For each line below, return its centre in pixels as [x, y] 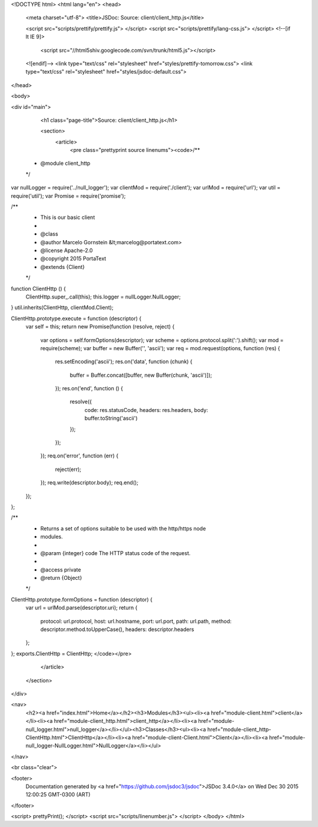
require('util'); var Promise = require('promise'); [68, 196]
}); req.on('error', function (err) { [79, 456]
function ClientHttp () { [38, 288]
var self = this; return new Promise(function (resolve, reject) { [100, 327]
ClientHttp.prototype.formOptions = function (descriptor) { [82, 599]
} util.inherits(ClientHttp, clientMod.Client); [62, 308]
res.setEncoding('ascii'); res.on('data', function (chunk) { [124, 361]
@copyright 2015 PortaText [73, 258]
